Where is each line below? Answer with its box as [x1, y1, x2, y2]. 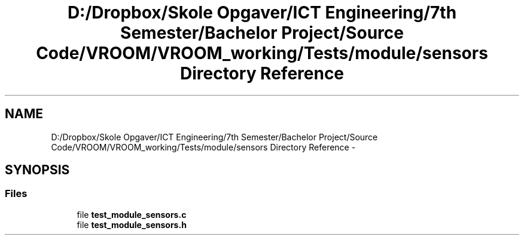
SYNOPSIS [5, 162, 70, 178]
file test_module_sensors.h [77, 219, 187, 230]
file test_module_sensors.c [77, 209, 187, 220]
